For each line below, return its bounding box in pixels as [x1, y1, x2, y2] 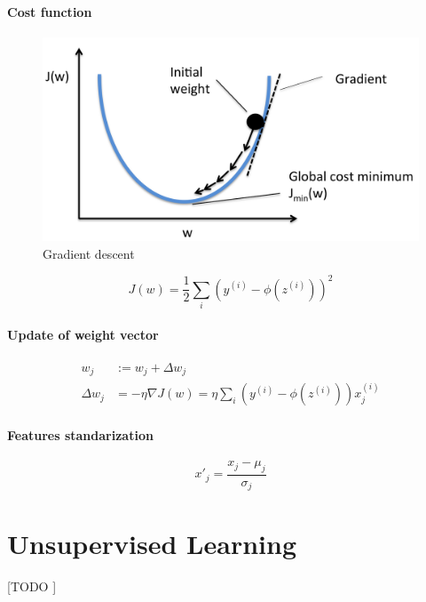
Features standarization [7, 425, 154, 444]
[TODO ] [7, 577, 57, 596]
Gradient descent [43, 244, 135, 262]
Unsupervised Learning [7, 525, 296, 561]
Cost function [7, 2, 92, 20]
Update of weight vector [7, 325, 159, 343]
